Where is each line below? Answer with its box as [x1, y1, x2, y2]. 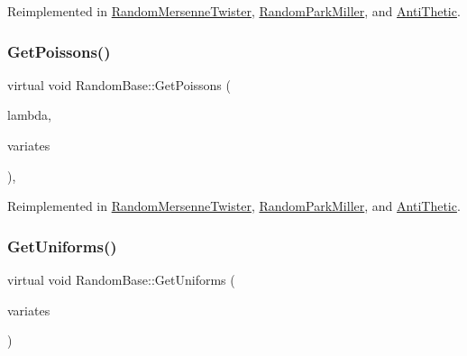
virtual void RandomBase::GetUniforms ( [7, 270, 235, 288]
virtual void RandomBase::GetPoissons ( [7, 75, 231, 94]
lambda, [7, 105, 52, 124]
